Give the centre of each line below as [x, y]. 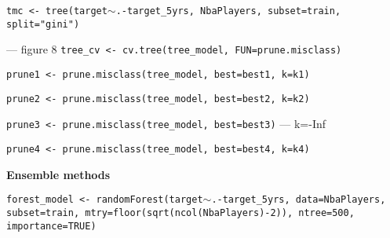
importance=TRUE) [51, 226]
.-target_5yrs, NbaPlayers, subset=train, [228, 11]
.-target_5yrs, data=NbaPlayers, [299, 200]
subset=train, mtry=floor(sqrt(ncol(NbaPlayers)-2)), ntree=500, [180, 212]
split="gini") [43, 24]
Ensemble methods [58, 174]
